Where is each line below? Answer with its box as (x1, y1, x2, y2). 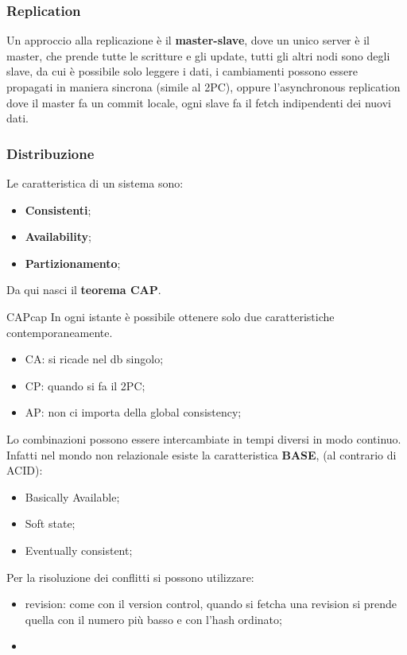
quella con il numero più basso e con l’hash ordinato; (25, 610, 282, 627)
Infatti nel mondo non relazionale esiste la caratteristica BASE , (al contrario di (6, 446, 397, 463)
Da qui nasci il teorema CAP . (6, 281, 161, 298)
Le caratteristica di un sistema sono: (6, 175, 184, 191)
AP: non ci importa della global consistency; (25, 404, 242, 421)
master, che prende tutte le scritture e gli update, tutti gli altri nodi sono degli (6, 47, 390, 64)
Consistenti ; (25, 201, 91, 218)
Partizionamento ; (25, 254, 121, 271)
